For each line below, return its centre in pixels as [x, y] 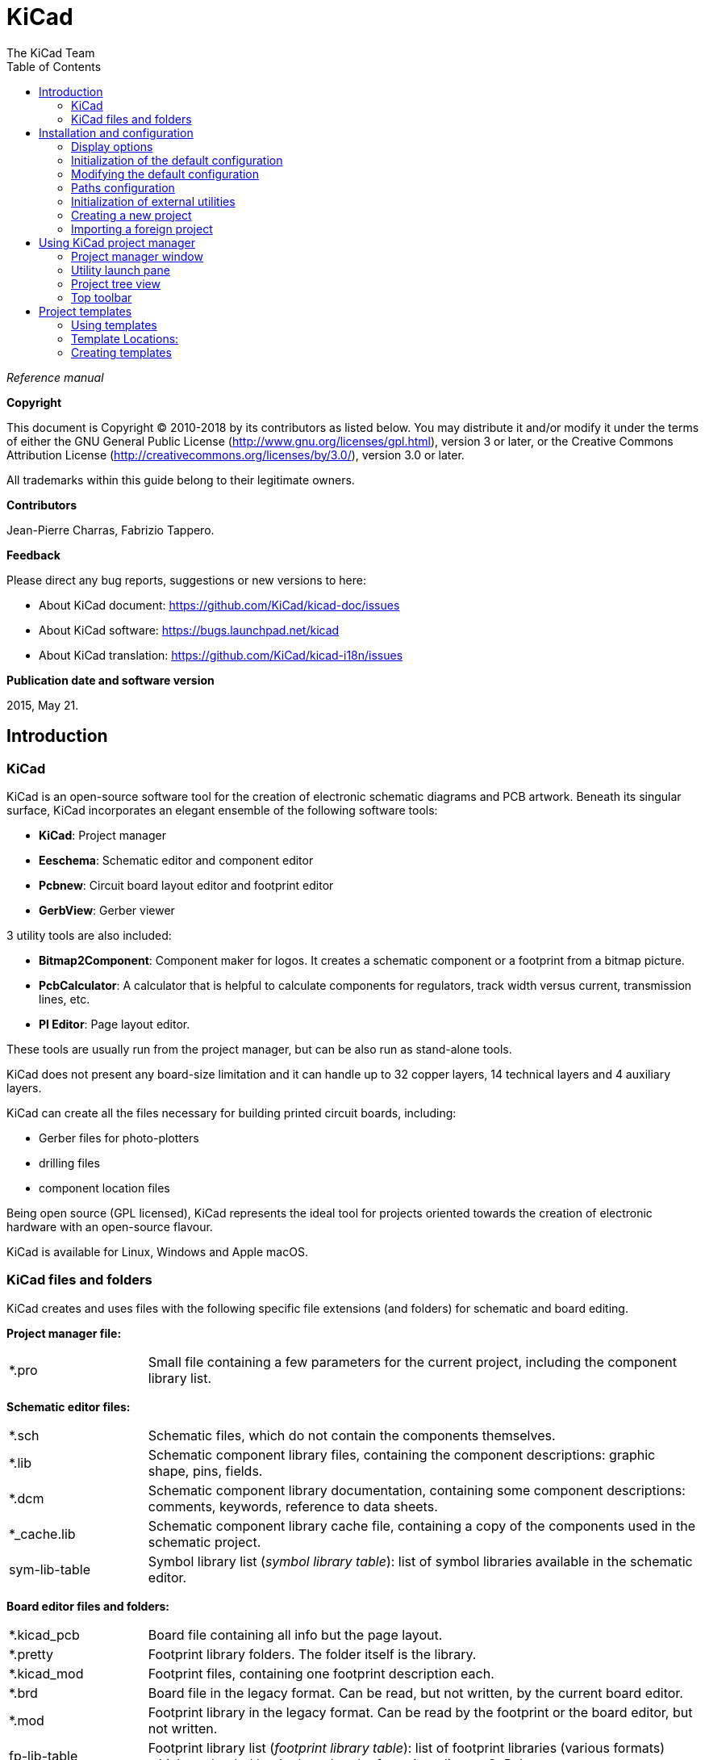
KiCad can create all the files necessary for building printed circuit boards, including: [232, 1113]
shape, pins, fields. [205, 1471]
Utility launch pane [121, 270]
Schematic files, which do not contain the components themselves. [352, 1435]
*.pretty [31, 1654]
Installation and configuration [116, 132]
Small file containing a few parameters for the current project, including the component [412, 1362]
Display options [112, 146]
